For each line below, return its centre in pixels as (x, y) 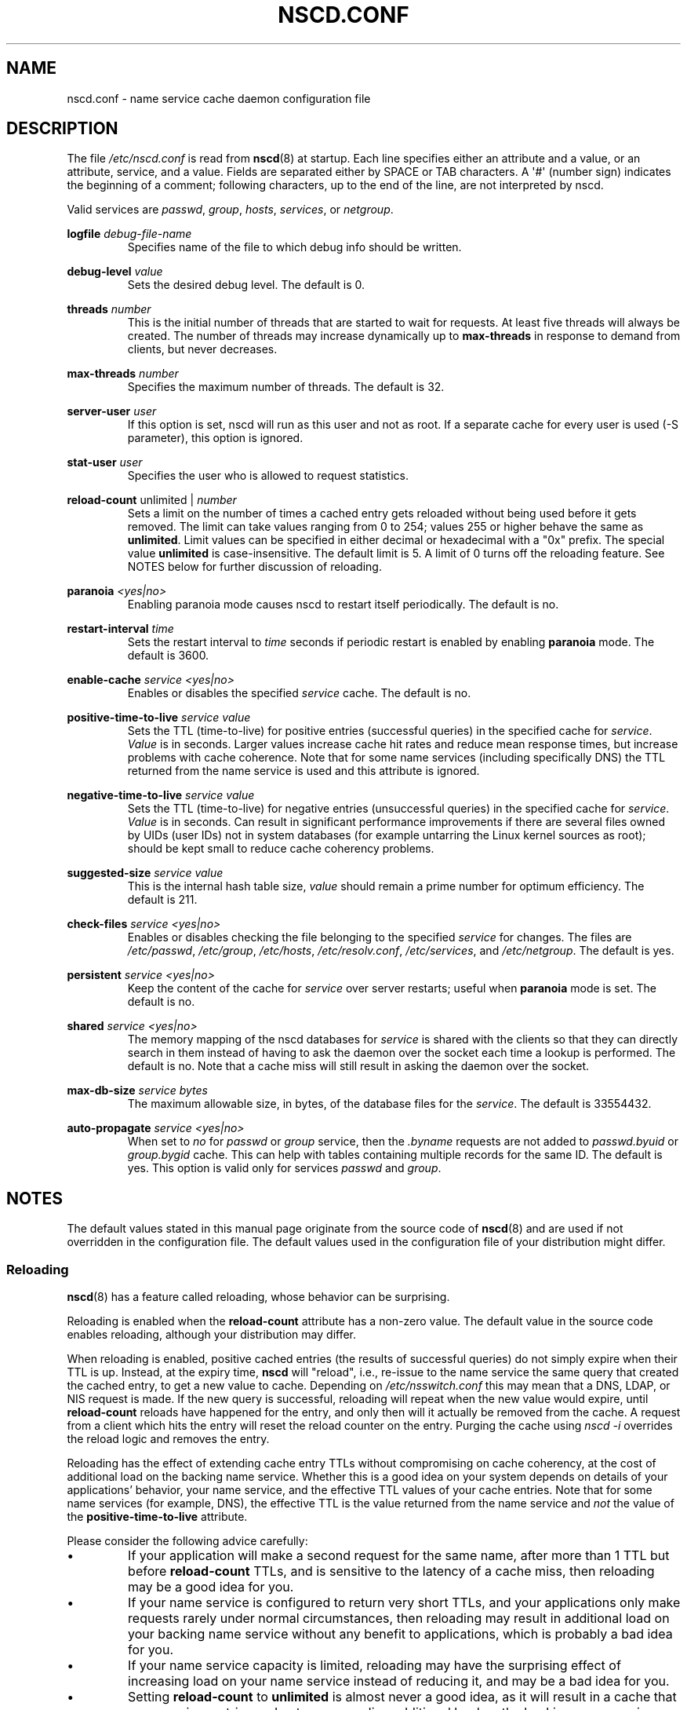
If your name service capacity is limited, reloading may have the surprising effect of (374, 1666)
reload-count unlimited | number (152, 500)
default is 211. (162, 900)
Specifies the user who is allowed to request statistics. (268, 476)
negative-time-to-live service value (161, 795)
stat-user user (105, 462)
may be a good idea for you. (211, 1587)
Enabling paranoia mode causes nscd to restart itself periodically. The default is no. (343, 605)
